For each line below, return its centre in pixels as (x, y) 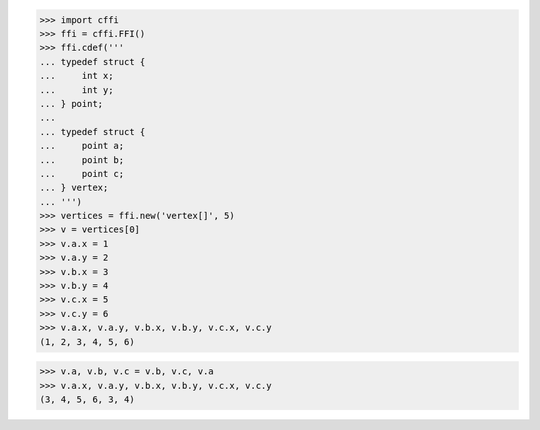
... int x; (76, 76)
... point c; (82, 173)
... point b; (82, 159)
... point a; (82, 146)
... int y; (76, 89)
